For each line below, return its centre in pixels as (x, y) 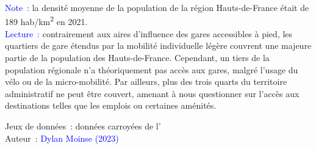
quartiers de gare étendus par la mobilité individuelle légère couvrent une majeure (158, 45)
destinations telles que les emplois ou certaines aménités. (111, 105)
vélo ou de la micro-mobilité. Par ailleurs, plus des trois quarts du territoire (146, 82)
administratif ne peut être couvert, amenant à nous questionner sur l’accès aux (152, 93)
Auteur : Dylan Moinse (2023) (62, 138)
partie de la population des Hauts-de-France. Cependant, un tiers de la (137, 58)
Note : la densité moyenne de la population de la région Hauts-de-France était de (157, 7)
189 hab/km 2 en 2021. (46, 21)
